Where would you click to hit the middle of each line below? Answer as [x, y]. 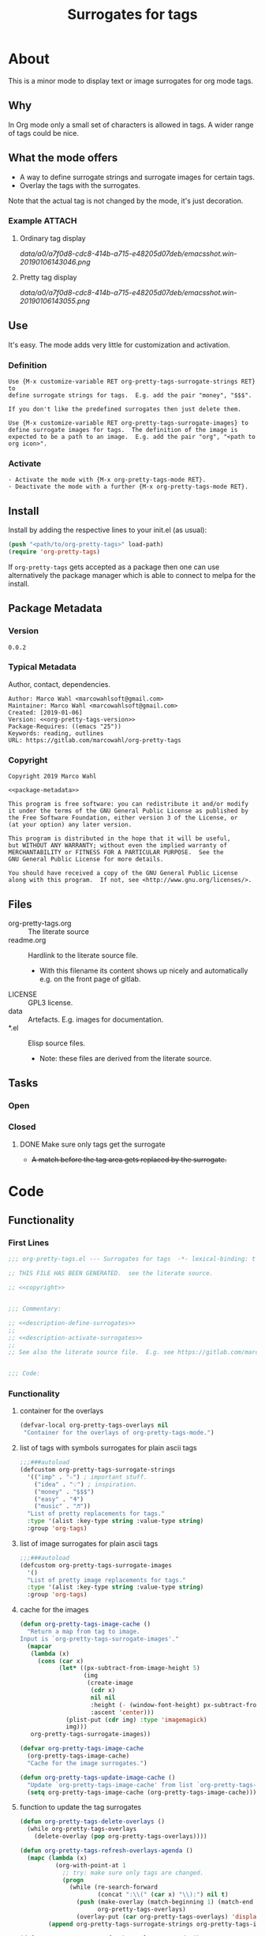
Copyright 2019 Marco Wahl [52, 777]
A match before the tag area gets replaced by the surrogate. [129, 1159]
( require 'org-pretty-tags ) [54, 552]
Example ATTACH [43, 221]
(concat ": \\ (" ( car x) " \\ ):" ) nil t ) [163, 1895]
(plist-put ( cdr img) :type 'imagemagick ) [136, 1720]
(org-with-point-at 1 [90, 1865]
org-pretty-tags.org [40, 923]
